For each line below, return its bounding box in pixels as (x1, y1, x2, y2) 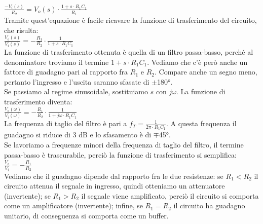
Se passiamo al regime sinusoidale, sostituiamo (4, 86, 148, 97)
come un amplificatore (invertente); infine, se (4, 200, 143, 211)
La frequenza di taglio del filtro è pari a (4, 118, 127, 129)
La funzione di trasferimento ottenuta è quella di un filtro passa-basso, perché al (4, 46, 253, 57)
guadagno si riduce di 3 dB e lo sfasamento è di (4, 129, 152, 140)
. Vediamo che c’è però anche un (147, 56, 248, 67)
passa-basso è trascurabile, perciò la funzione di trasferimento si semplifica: (4, 149, 237, 160)
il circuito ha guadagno (173, 200, 245, 211)
